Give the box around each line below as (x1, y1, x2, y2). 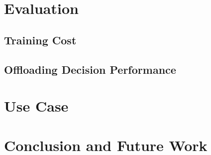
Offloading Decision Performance (4, 61, 176, 77)
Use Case (4, 96, 69, 116)
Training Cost (4, 32, 77, 47)
